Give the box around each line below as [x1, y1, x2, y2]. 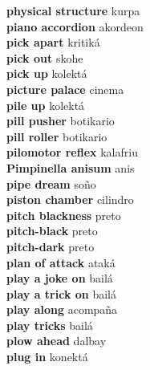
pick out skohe [6, 49, 83, 66]
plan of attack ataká [6, 254, 116, 270]
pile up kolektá [6, 96, 85, 113]
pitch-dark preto [6, 238, 95, 254]
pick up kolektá [6, 65, 87, 82]
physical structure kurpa [6, 2, 140, 18]
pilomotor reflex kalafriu [6, 144, 138, 161]
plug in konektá [6, 348, 88, 365]
